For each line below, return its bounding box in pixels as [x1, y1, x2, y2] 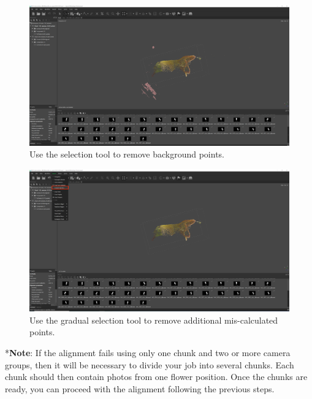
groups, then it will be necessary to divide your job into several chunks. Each [5, 358, 294, 371]
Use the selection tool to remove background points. [29, 148, 225, 161]
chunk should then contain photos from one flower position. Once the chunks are [5, 370, 308, 383]
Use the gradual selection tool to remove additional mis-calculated [29, 313, 278, 326]
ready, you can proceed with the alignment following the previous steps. [5, 382, 275, 395]
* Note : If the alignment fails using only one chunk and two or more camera [5, 346, 291, 359]
